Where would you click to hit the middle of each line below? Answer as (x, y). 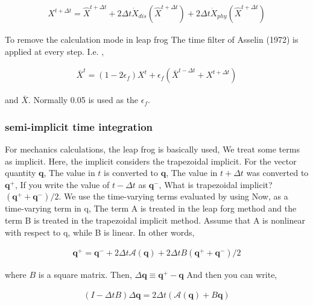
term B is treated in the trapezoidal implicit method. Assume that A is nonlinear (155, 220)
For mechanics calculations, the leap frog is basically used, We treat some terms (152, 149)
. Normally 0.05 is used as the (83, 100)
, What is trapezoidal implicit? (216, 184)
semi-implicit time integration (79, 126)
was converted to (277, 173)
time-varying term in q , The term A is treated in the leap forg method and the (151, 208)
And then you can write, (232, 275)
